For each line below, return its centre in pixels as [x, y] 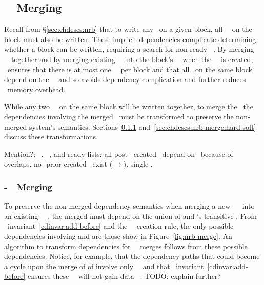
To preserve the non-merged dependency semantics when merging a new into [129, 206]
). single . [138, 164]
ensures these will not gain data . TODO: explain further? [124, 276]
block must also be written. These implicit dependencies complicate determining [130, 39]
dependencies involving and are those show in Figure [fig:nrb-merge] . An [118, 236]
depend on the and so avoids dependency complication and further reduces [125, 79]
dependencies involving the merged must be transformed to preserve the [119, 116]
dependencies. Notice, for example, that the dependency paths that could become [132, 256]
